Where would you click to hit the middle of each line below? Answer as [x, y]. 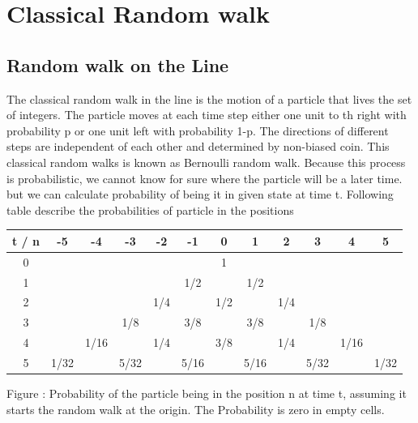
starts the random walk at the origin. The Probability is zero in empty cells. [196, 409]
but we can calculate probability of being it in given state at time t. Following [200, 194]
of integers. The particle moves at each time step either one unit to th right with [207, 115]
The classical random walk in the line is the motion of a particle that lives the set [209, 98]
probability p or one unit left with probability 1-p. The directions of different [198, 130]
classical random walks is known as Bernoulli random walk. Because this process [206, 162]
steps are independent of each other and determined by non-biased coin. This [198, 146]
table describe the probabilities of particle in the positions [150, 209]
